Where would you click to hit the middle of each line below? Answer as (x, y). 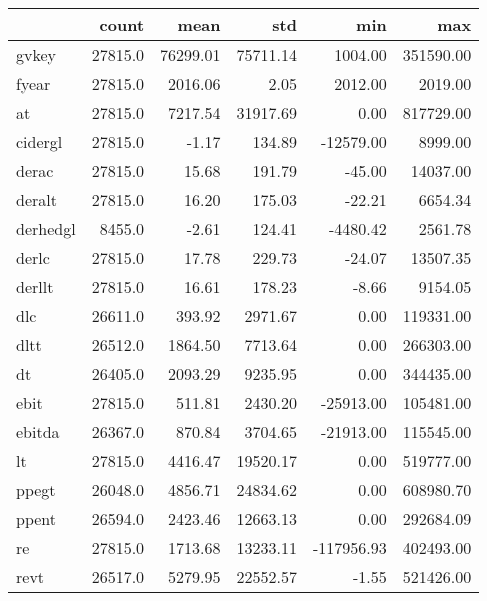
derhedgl (46, 228)
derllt (35, 286)
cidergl (39, 141)
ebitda (38, 431)
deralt (36, 199)
